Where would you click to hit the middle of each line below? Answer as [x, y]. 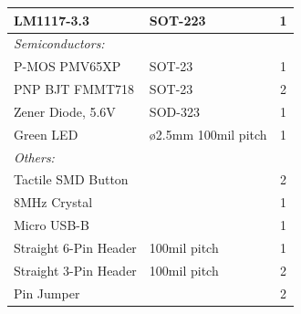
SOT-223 [177, 20]
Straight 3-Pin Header [75, 270]
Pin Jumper [47, 293]
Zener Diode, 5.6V [65, 111]
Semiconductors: [59, 43]
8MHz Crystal [53, 202]
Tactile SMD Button [71, 179]
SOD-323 [174, 111]
